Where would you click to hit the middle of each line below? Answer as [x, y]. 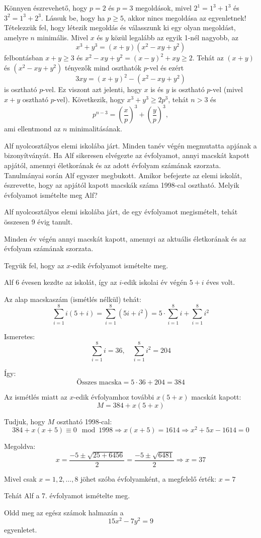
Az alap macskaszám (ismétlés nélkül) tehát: [73, 299]
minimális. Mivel [63, 37]
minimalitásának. [96, 129]
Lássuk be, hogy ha [75, 17]
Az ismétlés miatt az [36, 396]
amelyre [16, 37]
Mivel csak [20, 478]
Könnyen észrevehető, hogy [46, 8]
